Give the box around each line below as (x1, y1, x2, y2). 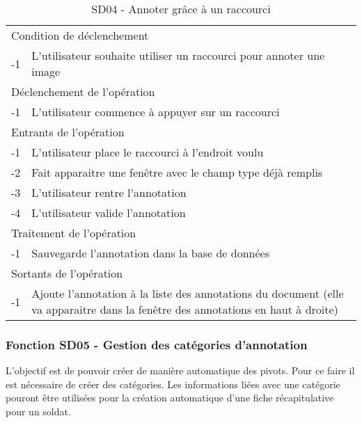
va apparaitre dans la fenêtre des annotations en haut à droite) (31, 301, 338, 317)
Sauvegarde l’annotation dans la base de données (31, 245, 269, 261)
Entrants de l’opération (11, 124, 125, 140)
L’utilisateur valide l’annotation (31, 205, 186, 221)
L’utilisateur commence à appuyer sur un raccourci (31, 104, 280, 120)
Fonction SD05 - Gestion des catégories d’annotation (6, 335, 308, 353)
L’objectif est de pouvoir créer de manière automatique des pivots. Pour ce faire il (6, 363, 355, 378)
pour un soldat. (6, 404, 71, 418)
